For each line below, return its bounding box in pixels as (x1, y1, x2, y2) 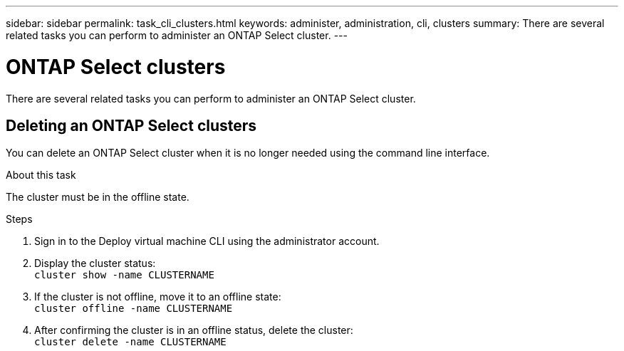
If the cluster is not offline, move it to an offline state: (34, 290, 281, 303)
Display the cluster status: (34, 257, 156, 270)
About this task (6, 169, 76, 182)
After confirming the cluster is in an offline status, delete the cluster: (34, 324, 353, 337)
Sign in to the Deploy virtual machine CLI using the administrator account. (34, 235, 380, 248)
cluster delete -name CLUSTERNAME (34, 336, 227, 348)
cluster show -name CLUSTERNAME (34, 269, 214, 281)
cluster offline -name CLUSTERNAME (34, 303, 233, 315)
